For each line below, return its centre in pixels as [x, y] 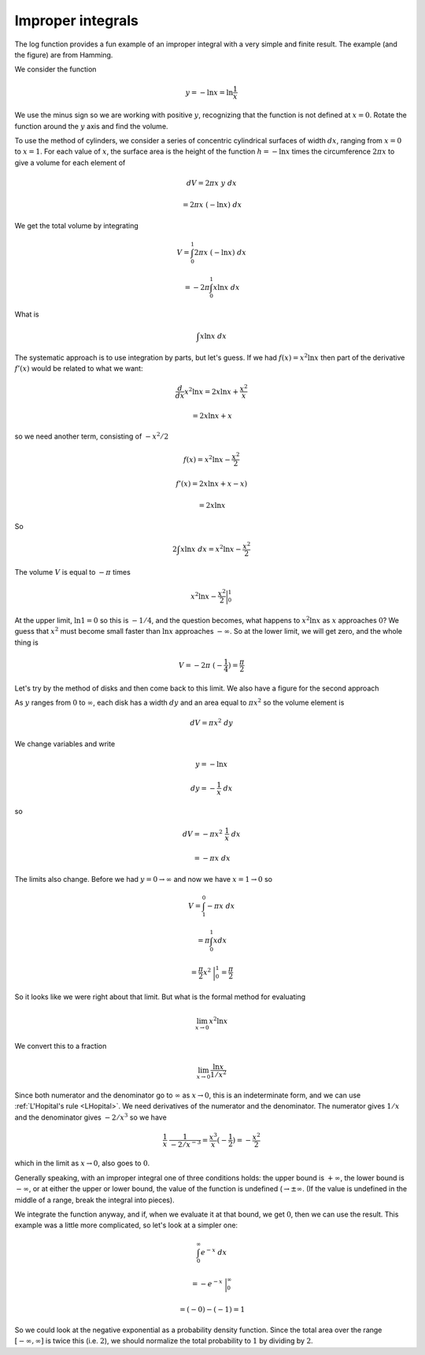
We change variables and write [65, 743]
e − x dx [214, 1251]
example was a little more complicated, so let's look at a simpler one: [126, 1225]
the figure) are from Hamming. [64, 54]
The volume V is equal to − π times [73, 572]
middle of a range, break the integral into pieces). [94, 1200]
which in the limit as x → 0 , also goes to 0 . [82, 1163]
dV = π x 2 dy [212, 722]
